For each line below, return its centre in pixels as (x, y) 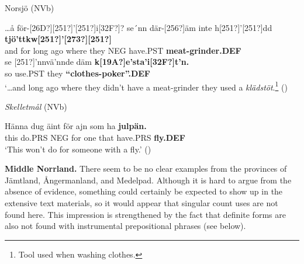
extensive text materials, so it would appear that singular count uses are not (141, 202)
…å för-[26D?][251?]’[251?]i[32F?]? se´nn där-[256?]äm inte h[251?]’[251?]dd (139, 27)
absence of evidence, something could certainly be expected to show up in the (144, 191)
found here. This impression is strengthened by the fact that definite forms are (145, 214)
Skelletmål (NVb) (36, 106)
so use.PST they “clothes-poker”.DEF (77, 73)
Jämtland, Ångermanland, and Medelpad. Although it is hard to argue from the (148, 180)
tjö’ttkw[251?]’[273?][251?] (58, 39)
